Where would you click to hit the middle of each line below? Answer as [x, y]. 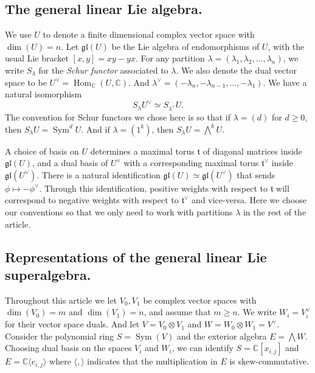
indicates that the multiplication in [152, 361]
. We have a [285, 82]
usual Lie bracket [37, 58]
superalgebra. [48, 274]
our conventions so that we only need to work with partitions [119, 211]
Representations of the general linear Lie [136, 256]
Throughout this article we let [61, 300]
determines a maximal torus [142, 151]
